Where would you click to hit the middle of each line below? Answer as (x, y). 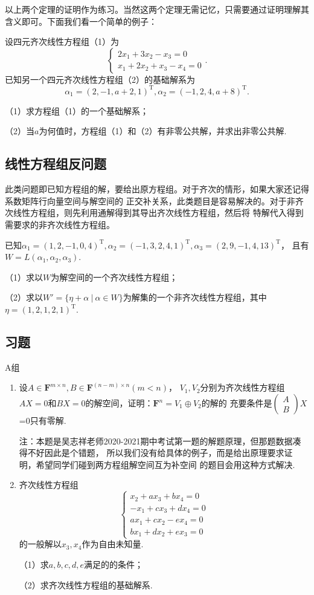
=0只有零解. (43, 420)
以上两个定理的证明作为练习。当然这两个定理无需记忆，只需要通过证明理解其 (157, 9)
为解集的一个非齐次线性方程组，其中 (195, 297)
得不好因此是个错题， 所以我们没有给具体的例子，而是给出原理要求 (152, 453)
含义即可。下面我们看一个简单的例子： (81, 21)
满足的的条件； (114, 564)
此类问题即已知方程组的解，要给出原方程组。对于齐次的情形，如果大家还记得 (157, 189)
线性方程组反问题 (56, 164)
